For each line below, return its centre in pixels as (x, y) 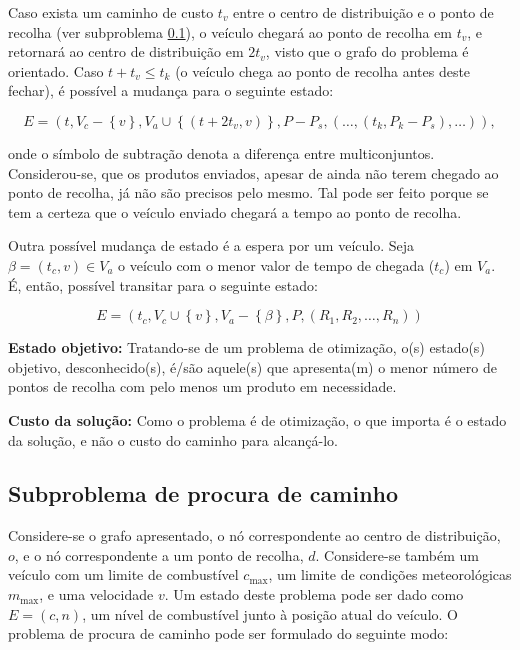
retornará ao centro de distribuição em (126, 51)
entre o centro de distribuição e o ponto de (363, 12)
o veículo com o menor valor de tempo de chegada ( (276, 264)
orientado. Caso (56, 70)
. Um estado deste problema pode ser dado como (314, 594)
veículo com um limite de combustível (123, 574)
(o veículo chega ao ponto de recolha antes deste (323, 70)
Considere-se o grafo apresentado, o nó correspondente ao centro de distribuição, (254, 535)
